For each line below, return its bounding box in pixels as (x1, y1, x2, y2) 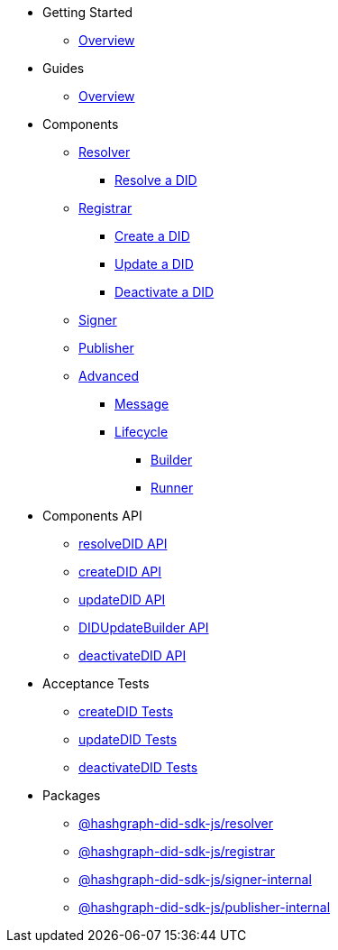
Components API (42, 508, 142, 523)
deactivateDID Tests (78, 760, 198, 775)
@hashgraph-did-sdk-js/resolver (78, 816, 274, 831)
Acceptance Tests (42, 676, 150, 691)
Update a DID (114, 256, 194, 272)
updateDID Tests (78, 732, 178, 747)
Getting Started (42, 5, 133, 20)
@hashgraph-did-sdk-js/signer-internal (78, 872, 312, 887)
